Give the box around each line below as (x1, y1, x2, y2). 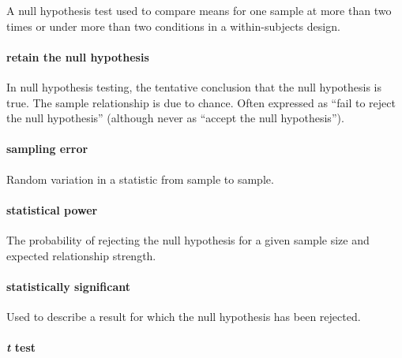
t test (6, 339, 36, 356)
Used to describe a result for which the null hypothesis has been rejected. (6, 308, 361, 324)
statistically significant (6, 278, 130, 294)
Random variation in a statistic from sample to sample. (6, 170, 274, 187)
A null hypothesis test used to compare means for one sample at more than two (6, 2, 392, 18)
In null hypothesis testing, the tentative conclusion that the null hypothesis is (6, 78, 382, 95)
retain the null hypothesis (6, 48, 149, 65)
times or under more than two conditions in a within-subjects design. (6, 17, 340, 34)
